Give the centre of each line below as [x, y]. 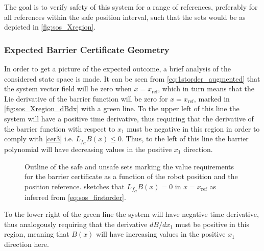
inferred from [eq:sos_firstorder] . [75, 197]
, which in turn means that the [206, 89]
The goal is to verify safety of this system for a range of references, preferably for [131, 7]
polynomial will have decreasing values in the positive [88, 149]
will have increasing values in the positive [161, 234]
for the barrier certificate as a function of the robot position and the [131, 176]
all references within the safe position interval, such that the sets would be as [125, 17]
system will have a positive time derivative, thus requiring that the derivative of [129, 118]
